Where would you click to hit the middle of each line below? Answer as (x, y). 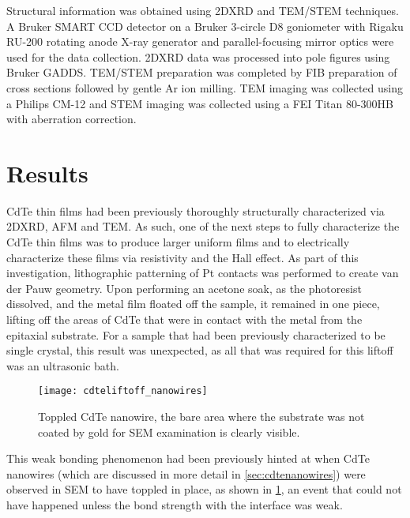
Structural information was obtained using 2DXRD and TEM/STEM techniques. (203, 10)
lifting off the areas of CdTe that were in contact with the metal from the (184, 319)
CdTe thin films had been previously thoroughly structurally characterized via (196, 210)
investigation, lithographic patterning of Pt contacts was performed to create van (203, 273)
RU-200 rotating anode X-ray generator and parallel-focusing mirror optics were (200, 41)
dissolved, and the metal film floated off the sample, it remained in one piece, (193, 304)
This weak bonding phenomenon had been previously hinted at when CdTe (188, 458)
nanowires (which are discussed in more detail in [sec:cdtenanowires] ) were (186, 473)
